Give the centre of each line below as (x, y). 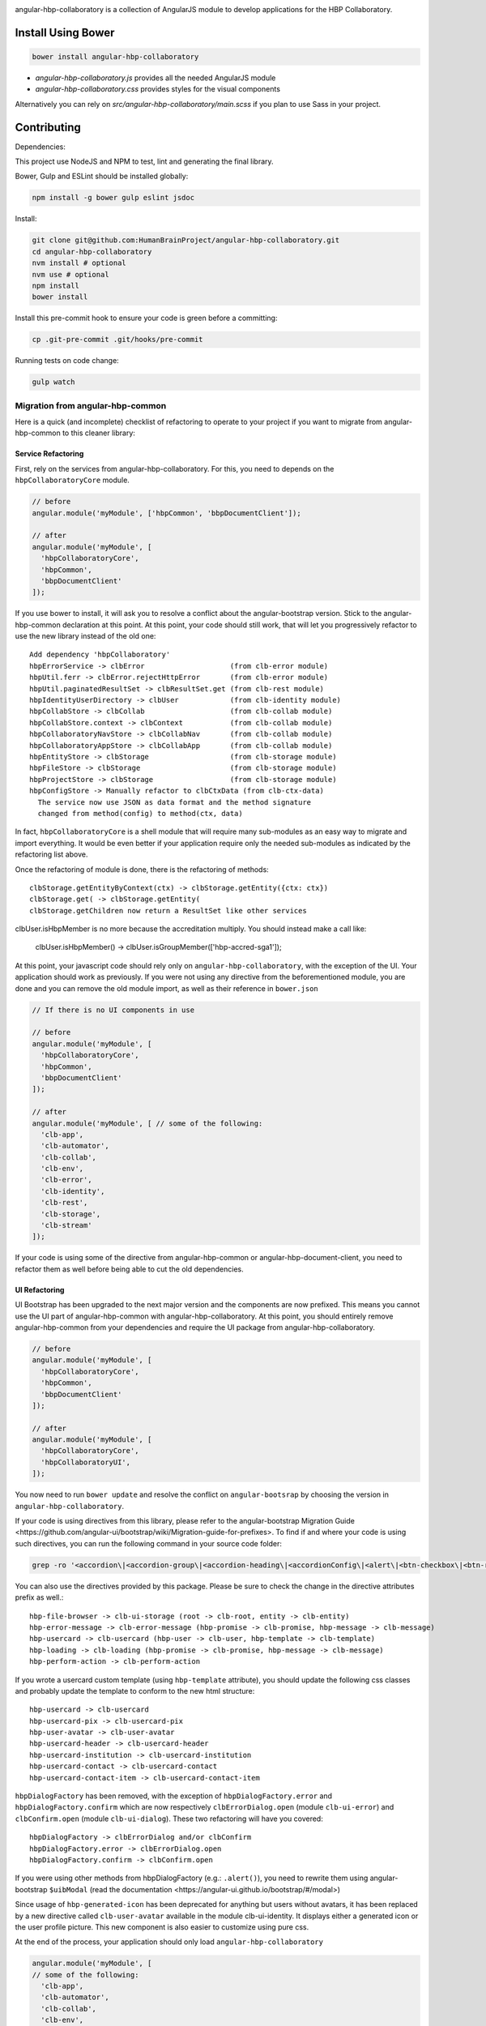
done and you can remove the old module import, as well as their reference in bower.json (167, 988)
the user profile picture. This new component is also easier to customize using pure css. (162, 1927)
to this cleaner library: (98, 433)
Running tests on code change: (67, 361)
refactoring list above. (51, 854)
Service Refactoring (49, 454)
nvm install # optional (79, 263)
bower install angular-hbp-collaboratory (115, 57)
